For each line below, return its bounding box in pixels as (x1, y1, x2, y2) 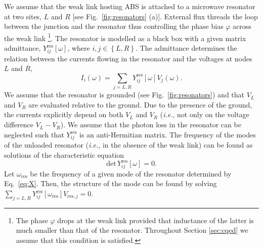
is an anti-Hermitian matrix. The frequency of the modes (79, 129, 256, 139)
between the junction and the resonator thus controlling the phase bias (4, 21, 224, 31)
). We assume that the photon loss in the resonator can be (60, 119, 241, 130)
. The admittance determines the (136, 43, 237, 53)
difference (4, 119, 33, 130)
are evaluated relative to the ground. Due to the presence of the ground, (28, 99, 252, 110)
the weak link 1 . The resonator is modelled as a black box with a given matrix (4, 31, 246, 43)
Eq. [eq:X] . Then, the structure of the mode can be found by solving (4, 178, 217, 189)
